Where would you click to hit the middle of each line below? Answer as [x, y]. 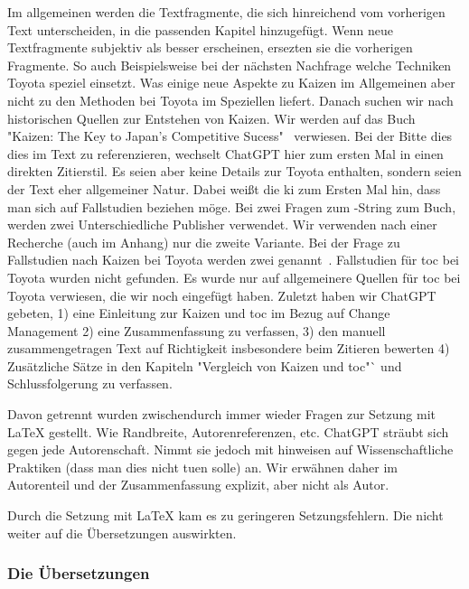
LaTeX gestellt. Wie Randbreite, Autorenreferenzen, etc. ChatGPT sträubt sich [228, 431]
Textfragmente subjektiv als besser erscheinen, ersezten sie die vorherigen [210, 47]
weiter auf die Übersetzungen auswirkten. [122, 533]
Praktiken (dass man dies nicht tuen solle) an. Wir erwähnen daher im [202, 467]
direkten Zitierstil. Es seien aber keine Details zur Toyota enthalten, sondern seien [234, 171]
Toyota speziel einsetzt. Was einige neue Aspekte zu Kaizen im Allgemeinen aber [231, 83]
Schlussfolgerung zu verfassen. [90, 383]
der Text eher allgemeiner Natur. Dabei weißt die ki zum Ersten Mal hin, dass [224, 188]
